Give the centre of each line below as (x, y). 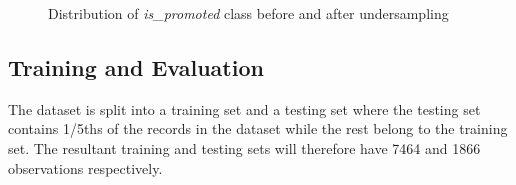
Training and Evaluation (136, 66)
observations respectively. (85, 167)
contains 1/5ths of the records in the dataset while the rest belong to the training (258, 128)
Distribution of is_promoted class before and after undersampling (248, 13)
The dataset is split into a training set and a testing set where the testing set (244, 108)
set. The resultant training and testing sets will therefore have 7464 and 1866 (244, 147)
